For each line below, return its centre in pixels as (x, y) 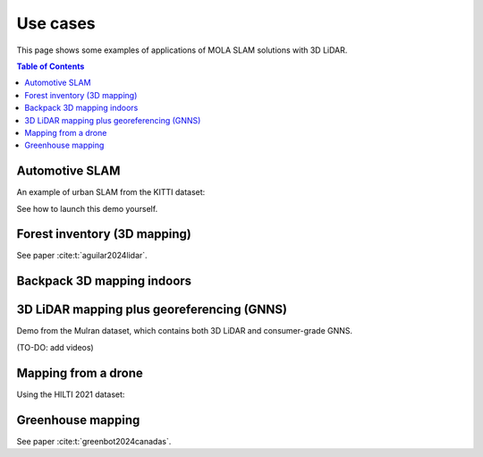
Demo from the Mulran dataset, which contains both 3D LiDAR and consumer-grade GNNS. (185, 331)
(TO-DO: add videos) (55, 347)
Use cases (56, 23)
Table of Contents (51, 66)
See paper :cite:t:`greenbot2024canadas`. (94, 441)
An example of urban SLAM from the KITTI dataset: (111, 192)
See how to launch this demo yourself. (87, 208)
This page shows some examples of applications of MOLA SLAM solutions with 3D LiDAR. (182, 50)
